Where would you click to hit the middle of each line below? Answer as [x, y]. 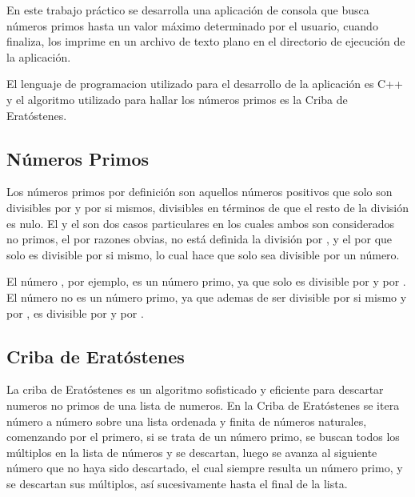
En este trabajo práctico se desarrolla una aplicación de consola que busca [188, 10]
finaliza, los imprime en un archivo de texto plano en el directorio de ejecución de [206, 41]
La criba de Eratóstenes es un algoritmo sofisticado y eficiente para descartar [195, 389]
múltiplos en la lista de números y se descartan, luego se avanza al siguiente [192, 452]
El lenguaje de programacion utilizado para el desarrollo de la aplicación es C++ [205, 84]
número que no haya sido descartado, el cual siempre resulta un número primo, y [205, 468]
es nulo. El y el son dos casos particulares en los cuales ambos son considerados [200, 223]
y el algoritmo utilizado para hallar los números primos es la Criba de [177, 99]
